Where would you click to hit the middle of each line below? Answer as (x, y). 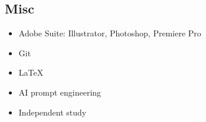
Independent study (53, 112)
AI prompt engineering (60, 92)
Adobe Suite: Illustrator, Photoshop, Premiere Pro (110, 33)
